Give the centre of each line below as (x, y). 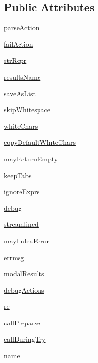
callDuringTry (25, 339)
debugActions (24, 290)
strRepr (15, 60)
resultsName (22, 76)
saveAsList (20, 93)
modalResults (24, 273)
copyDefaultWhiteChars (40, 142)
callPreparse (22, 322)
